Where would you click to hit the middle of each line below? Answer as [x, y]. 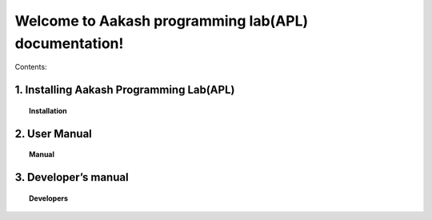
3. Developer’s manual [72, 177]
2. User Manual [53, 133]
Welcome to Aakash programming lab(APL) [162, 21]
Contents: [31, 67]
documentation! [69, 43]
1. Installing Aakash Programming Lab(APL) [125, 90]
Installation [48, 110]
